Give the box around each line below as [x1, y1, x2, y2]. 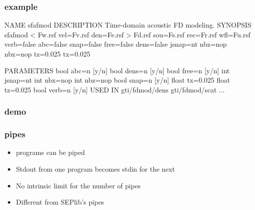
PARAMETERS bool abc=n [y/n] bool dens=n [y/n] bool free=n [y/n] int [4, 65, 230, 75]
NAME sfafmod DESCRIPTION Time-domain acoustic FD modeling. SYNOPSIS [4, 20, 252, 30]
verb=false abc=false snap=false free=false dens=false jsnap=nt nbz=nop [4, 39, 227, 49]
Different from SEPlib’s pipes [16, 197, 104, 207]
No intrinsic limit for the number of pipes [16, 180, 141, 190]
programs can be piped [16, 147, 85, 157]
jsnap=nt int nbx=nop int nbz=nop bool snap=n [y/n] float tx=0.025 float [4, 75, 230, 85]
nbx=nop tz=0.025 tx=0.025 [4, 49, 91, 59]
